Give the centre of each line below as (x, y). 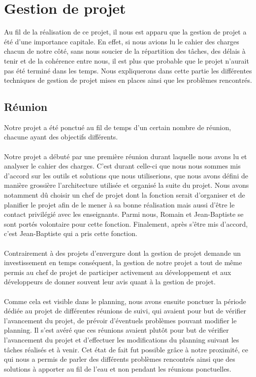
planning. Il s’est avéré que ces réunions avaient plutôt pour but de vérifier (116, 330)
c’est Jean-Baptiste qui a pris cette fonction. (71, 233)
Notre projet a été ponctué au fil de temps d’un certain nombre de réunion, (118, 127)
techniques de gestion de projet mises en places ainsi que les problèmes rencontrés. (128, 80)
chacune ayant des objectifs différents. (61, 137)
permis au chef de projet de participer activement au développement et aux (118, 272)
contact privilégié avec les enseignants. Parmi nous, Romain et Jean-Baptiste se (124, 214)
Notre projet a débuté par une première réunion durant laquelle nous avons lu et (126, 156)
